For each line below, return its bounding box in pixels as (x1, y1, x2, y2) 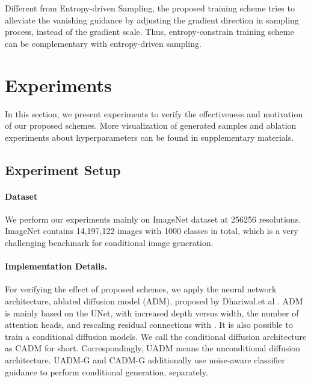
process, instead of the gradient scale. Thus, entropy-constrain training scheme (5, 25, 294, 38)
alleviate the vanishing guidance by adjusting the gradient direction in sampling (5, 13, 299, 26)
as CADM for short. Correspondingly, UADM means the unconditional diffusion (5, 342, 300, 354)
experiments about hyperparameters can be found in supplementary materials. (5, 131, 294, 143)
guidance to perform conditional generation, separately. (5, 365, 208, 378)
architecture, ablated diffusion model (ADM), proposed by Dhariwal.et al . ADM (5, 295, 303, 307)
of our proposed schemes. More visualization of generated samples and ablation (5, 119, 297, 132)
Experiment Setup (5, 160, 121, 179)
